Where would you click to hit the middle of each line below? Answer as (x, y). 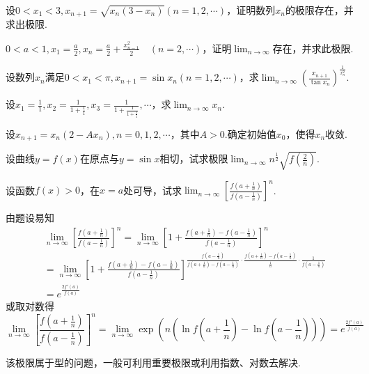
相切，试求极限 (194, 158)
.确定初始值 (250, 133)
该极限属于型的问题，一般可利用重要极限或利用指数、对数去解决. (153, 362)
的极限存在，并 (319, 10)
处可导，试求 (153, 190)
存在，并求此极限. (313, 48)
